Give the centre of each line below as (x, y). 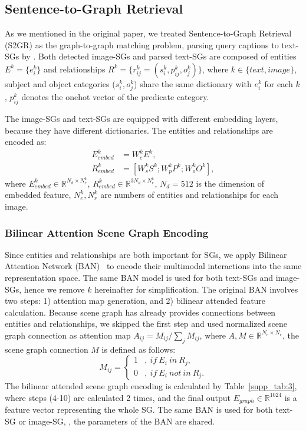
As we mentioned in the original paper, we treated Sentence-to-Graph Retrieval (148, 33)
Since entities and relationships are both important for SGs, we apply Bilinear (146, 254)
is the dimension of (230, 183)
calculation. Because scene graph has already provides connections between (140, 312)
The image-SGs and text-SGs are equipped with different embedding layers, (142, 118)
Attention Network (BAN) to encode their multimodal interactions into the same (153, 266)
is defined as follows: (139, 349)
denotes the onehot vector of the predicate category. (115, 97)
